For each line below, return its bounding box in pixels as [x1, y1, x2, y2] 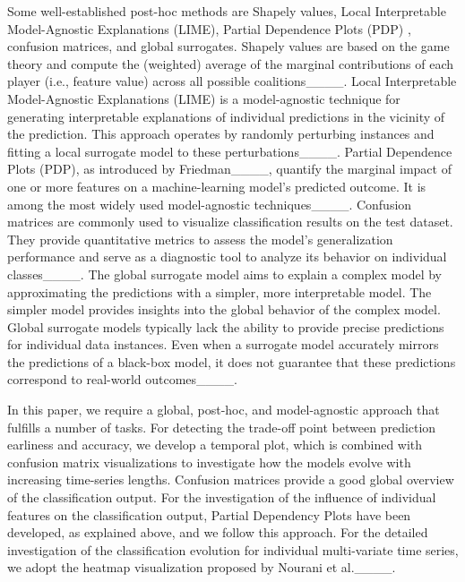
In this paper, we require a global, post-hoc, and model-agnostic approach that [7, 400, 440, 419]
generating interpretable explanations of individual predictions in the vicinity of [7, 107, 445, 125]
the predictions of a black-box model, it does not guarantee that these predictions [7, 352, 456, 371]
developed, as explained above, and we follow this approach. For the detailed [7, 523, 428, 542]
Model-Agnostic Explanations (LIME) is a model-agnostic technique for [7, 89, 400, 107]
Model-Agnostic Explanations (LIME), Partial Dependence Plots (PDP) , [7, 19, 411, 38]
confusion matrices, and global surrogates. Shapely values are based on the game [7, 37, 450, 56]
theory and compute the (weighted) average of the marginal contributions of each [7, 54, 454, 73]
